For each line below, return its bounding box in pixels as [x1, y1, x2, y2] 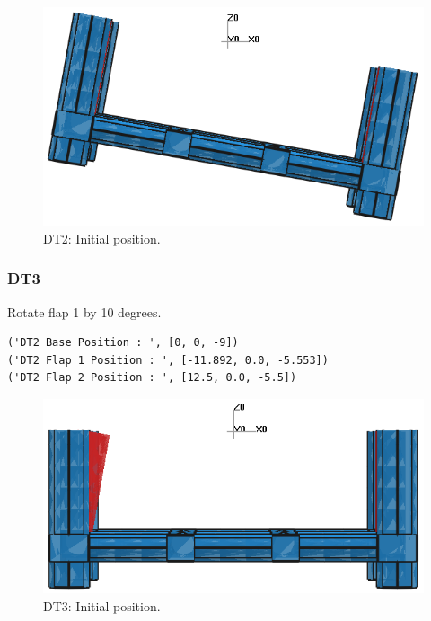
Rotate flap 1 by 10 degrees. [7, 302, 162, 321]
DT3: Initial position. [43, 596, 161, 615]
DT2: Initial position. [43, 228, 161, 247]
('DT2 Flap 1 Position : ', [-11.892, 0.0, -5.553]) [7, 353, 329, 367]
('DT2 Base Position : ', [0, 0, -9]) [7, 336, 239, 350]
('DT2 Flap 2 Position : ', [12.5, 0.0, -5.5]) [7, 371, 297, 385]
